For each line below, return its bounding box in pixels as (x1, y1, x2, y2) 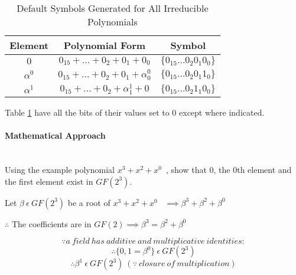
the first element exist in (5, 175, 93, 187)
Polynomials (87, 15, 138, 28)
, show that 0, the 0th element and (165, 163, 292, 176)
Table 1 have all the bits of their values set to (5, 106, 170, 119)
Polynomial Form (63, 38, 146, 52)
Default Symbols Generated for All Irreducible (17, 1, 209, 15)
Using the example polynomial (5, 163, 115, 176)
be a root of (67, 196, 110, 208)
